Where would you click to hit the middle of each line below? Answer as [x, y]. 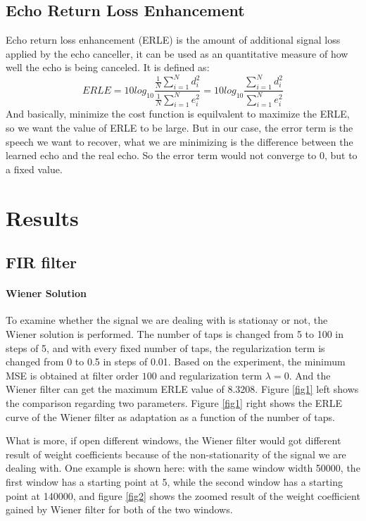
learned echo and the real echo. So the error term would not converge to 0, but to [182, 155]
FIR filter [42, 262]
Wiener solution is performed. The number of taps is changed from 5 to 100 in [175, 333]
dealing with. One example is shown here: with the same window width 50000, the [183, 468]
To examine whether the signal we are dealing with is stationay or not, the [167, 320]
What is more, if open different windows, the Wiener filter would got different [173, 440]
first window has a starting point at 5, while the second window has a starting [174, 481]
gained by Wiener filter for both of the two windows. [119, 509]
